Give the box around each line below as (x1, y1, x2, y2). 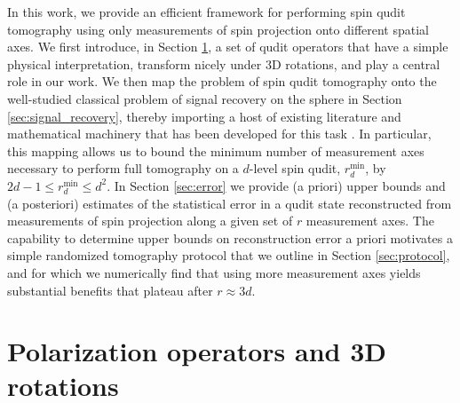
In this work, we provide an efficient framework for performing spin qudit (7, 3, 406, 20)
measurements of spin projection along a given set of (7, 211, 293, 230)
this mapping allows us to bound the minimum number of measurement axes (7, 141, 424, 160)
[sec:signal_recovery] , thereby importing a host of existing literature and (7, 107, 401, 125)
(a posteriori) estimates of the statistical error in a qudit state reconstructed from (7, 194, 452, 212)
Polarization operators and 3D (7, 333, 386, 369)
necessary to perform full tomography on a (7, 159, 239, 178)
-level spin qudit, (249, 159, 341, 178)
